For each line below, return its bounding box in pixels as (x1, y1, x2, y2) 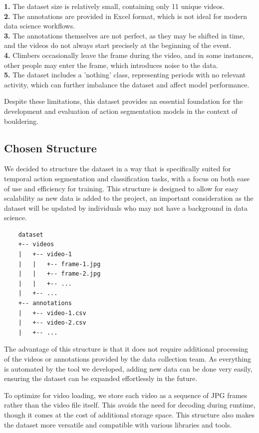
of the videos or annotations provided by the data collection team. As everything (4, 354, 252, 364)
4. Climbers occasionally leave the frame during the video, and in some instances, (4, 49, 254, 60)
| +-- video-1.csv (18, 309, 86, 317)
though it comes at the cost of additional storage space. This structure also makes (4, 409, 255, 420)
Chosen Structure (4, 140, 97, 155)
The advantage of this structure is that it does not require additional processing (4, 344, 249, 354)
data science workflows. (4, 20, 75, 31)
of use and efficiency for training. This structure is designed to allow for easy (4, 183, 239, 193)
